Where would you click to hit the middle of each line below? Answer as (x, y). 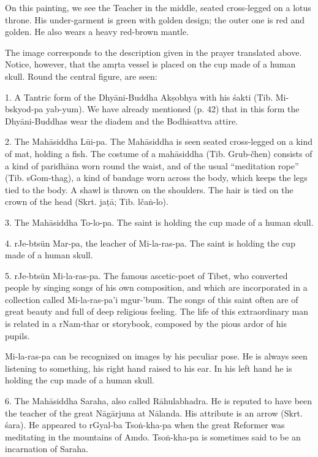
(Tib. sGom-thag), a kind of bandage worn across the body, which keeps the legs (156, 178)
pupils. (17, 335)
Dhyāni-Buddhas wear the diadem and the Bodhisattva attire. (122, 121)
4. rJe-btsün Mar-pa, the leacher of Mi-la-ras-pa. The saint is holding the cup (150, 243)
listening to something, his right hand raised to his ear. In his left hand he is (149, 368)
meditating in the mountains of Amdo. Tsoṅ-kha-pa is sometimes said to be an (153, 436)
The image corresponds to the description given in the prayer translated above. (153, 52)
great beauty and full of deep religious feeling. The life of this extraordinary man (157, 311)
